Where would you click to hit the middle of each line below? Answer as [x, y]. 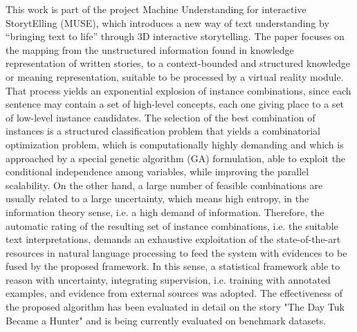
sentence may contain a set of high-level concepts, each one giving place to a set [175, 104]
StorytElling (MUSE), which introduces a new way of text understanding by [167, 22]
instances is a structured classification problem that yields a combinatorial [163, 131]
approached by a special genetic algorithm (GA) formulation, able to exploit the [176, 158]
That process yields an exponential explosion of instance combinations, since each [178, 90]
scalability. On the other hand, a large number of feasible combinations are [164, 185]
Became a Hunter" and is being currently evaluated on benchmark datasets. [166, 320]
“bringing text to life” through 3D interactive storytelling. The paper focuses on [175, 36]
